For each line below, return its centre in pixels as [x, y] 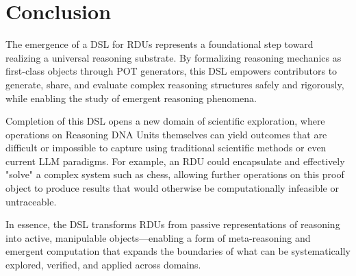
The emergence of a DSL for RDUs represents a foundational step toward [160, 44]
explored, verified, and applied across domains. [103, 265]
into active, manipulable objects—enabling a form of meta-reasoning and [158, 237]
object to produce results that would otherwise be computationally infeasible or [172, 188]
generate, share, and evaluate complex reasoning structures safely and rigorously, [175, 84]
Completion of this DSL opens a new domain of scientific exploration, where [165, 121]
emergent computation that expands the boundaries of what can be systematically [178, 251]
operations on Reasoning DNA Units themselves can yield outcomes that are [166, 134]
